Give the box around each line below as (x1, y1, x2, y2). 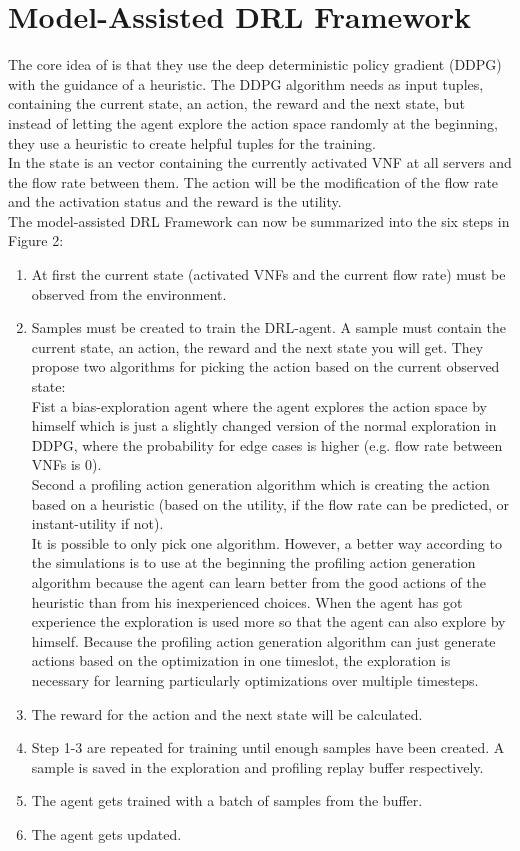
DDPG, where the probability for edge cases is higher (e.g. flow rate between (31, 434, 503, 455)
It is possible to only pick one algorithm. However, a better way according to (31, 532, 502, 553)
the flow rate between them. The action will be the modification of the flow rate (8, 171, 499, 192)
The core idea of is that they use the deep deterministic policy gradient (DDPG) (8, 54, 502, 75)
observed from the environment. (31, 283, 227, 304)
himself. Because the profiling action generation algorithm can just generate (31, 630, 496, 651)
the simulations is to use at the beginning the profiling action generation (31, 552, 476, 573)
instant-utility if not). (31, 513, 164, 534)
